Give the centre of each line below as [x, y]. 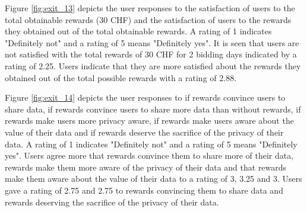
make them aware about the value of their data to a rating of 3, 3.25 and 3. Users [153, 179]
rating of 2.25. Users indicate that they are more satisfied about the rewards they [153, 65]
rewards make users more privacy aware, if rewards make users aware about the [149, 121]
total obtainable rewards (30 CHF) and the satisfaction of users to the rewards [148, 19]
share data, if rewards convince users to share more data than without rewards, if [153, 109]
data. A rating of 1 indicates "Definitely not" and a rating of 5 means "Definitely [151, 144]
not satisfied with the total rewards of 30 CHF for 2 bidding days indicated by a [151, 54]
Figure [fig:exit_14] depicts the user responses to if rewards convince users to [145, 97]
